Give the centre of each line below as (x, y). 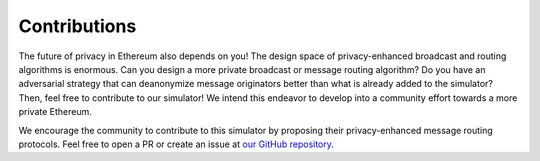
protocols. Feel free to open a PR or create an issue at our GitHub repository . (176, 144)
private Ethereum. (55, 112)
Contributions (77, 26)
